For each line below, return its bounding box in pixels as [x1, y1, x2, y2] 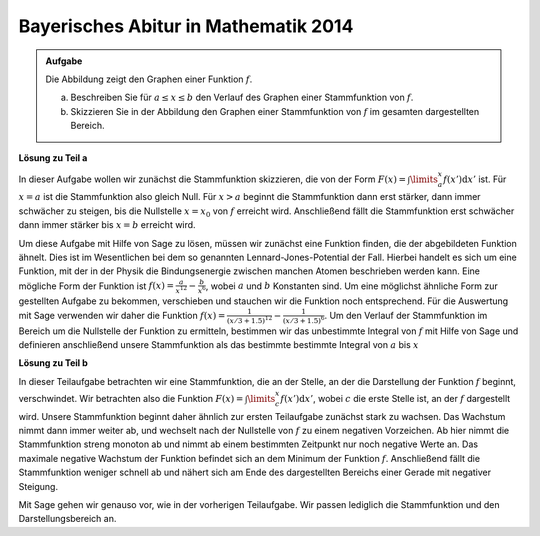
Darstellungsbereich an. [18, 513, 117, 525]
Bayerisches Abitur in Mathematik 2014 [18, 15, 354, 37]
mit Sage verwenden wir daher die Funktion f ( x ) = [18, 309, 226, 321]
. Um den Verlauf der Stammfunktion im [324, 309, 488, 321]
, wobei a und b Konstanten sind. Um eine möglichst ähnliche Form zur [205, 280, 499, 292]
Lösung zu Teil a [18, 151, 88, 164]
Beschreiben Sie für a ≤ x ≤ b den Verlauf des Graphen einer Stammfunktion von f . [70, 91, 414, 104]
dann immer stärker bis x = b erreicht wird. [18, 219, 196, 231]
